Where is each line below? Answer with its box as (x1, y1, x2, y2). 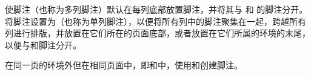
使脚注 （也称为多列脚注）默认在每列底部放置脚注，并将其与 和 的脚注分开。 (5, 3, 308, 15)
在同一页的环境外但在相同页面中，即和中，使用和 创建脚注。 (5, 59, 242, 71)
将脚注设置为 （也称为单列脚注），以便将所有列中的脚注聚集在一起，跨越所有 (5, 15, 306, 27)
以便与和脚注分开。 (5, 38, 81, 51)
